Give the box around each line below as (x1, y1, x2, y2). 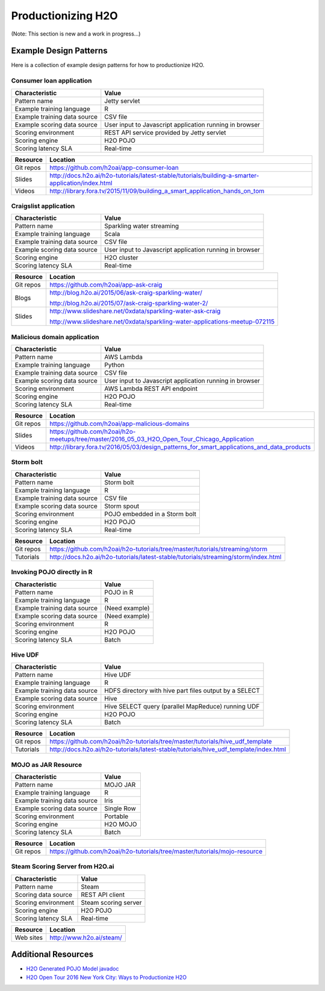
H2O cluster (104, 254, 138, 262)
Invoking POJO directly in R (11, 568, 93, 577)
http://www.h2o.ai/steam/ (49, 933, 123, 942)
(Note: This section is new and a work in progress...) (11, 30, 141, 37)
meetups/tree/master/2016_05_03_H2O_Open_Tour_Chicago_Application (49, 435, 254, 443)
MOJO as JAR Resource (11, 760, 82, 769)
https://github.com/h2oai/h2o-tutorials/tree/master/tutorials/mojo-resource (49, 847, 263, 855)
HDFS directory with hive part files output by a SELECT (104, 687, 260, 695)
